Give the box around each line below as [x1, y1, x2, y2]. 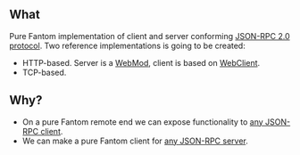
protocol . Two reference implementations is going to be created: [9, 40, 246, 51]
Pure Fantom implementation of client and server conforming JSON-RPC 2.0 [9, 30, 290, 41]
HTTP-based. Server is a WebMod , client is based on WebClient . [21, 57, 261, 68]
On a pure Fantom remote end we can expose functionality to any [21, 116, 263, 127]
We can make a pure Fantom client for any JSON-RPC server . [21, 135, 248, 146]
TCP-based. [21, 67, 67, 77]
